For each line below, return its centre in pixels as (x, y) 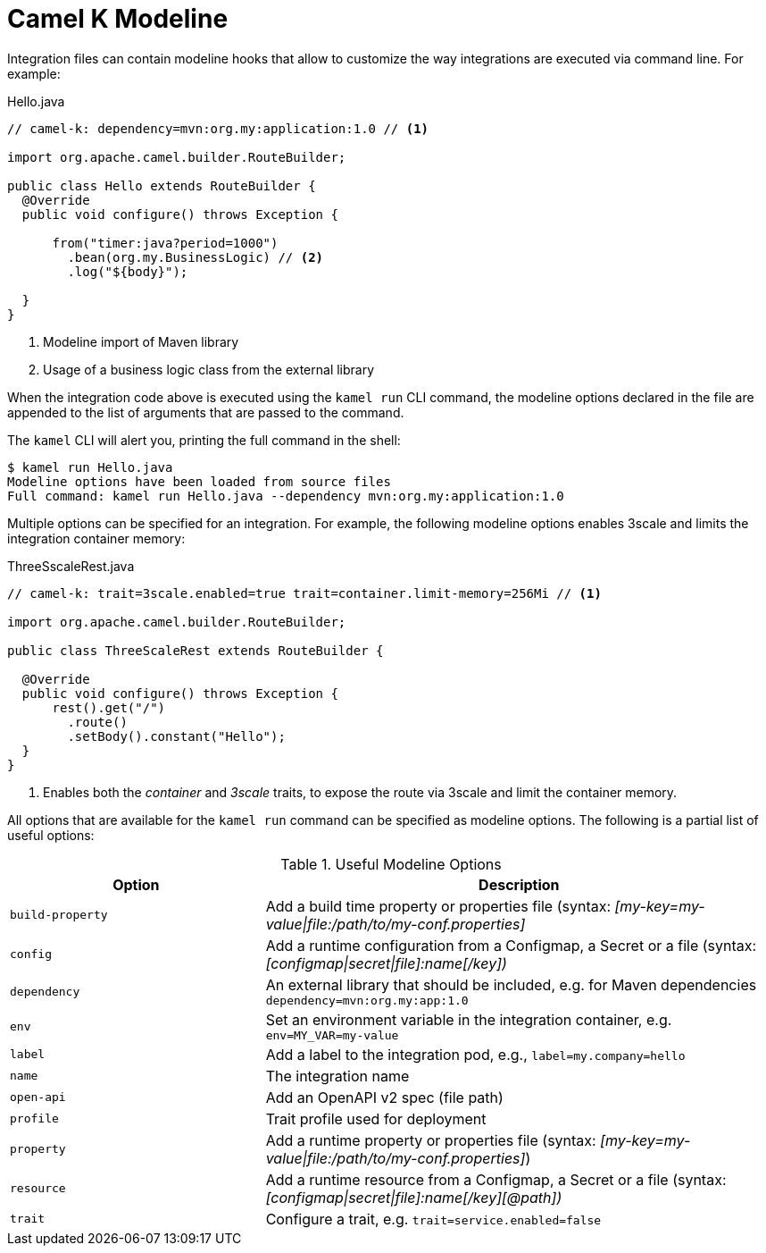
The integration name (337, 1076)
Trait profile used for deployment (376, 1118)
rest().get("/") (109, 707)
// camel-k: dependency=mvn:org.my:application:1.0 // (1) (218, 128)
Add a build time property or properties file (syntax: (438, 906)
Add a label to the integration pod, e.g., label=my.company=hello (475, 1054)
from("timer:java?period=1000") (165, 243)
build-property (59, 915)
